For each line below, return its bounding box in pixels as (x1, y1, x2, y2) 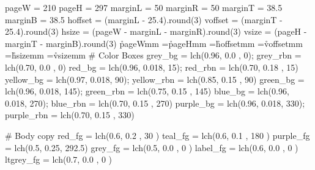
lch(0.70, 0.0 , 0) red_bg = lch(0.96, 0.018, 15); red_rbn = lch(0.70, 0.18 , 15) (5, 60, 298, 73)
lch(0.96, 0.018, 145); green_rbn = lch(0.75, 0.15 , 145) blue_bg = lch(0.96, (5, 85, 289, 97)
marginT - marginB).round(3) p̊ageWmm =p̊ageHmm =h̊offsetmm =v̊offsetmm (5, 37, 303, 49)
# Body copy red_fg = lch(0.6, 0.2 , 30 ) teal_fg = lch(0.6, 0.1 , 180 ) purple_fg (5, 129, 310, 141)
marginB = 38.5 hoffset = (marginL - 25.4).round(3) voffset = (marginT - (5, 13, 283, 26)
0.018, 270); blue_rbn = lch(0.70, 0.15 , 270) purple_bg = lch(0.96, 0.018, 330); (5, 96, 305, 109)
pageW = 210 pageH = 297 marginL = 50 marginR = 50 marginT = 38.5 (5, 1, 283, 13)
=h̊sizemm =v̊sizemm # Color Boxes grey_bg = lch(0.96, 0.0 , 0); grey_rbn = (5, 49, 302, 62)
